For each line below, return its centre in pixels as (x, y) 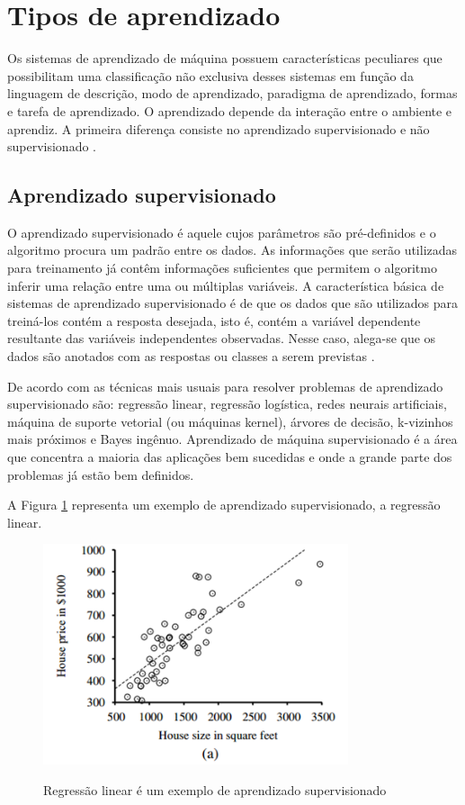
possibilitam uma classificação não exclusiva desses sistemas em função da (210, 75)
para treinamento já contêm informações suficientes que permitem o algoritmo (222, 268)
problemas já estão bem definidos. (101, 474)
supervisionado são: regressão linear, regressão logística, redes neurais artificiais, (227, 404)
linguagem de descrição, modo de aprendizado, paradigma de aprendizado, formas (232, 93)
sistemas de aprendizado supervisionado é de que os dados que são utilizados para (232, 303)
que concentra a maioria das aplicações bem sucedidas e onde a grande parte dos (230, 457)
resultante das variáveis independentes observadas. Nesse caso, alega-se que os (222, 338)
